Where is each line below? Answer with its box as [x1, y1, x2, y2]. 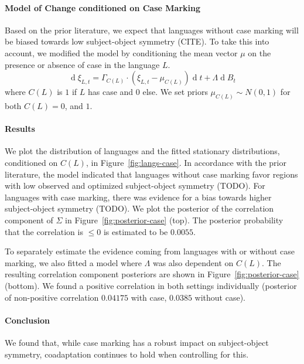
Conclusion [5, 314, 50, 326]
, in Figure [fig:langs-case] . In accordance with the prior [86, 157, 286, 169]
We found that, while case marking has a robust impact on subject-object [5, 336, 269, 348]
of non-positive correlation [5, 291, 99, 303]
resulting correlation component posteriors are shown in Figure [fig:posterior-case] [5, 268, 299, 280]
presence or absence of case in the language [5, 58, 160, 70]
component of [5, 213, 53, 226]
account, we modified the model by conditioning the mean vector [5, 46, 238, 59]
